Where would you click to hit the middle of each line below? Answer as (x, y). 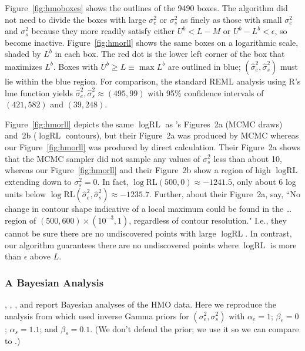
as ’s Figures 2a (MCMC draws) (224, 124)
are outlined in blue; (204, 66)
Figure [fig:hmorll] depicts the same (69, 124)
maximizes (24, 66)
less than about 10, (248, 158)
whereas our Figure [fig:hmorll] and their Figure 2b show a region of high (138, 170)
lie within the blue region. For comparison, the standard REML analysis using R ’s (153, 81)
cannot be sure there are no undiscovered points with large (110, 233)
